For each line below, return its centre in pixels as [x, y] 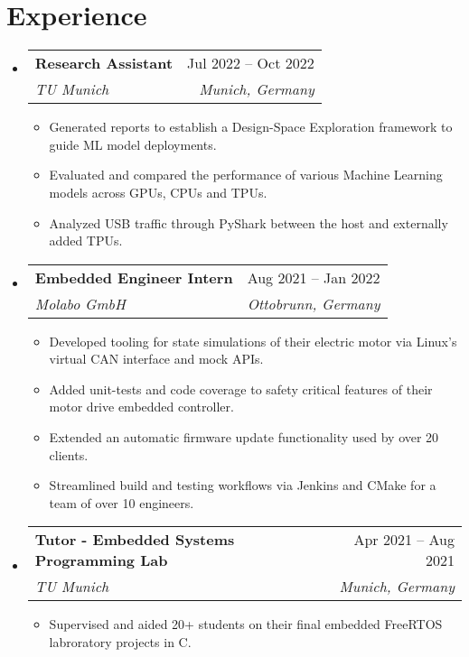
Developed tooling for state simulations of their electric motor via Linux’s [253, 341]
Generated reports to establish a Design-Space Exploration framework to [251, 127]
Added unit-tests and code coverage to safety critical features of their [241, 389]
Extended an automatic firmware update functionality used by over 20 [244, 437]
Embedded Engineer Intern [134, 277]
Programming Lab [101, 560]
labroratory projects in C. [120, 642]
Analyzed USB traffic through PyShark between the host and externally [249, 222]
